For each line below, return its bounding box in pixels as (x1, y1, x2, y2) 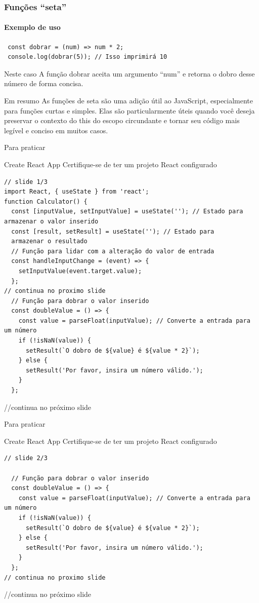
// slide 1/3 (4, 178, 48, 185)
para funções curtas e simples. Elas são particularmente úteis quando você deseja (4, 105, 255, 116)
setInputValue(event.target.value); (18, 267, 142, 275)
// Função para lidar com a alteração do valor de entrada (11, 247, 214, 255)
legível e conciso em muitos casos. (4, 125, 108, 135)
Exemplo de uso (4, 22, 61, 32)
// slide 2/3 (4, 455, 48, 462)
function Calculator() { (4, 198, 88, 205)
